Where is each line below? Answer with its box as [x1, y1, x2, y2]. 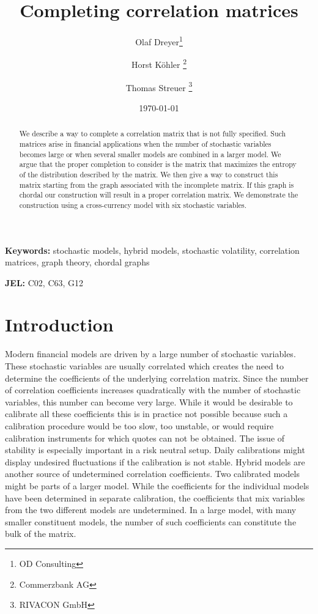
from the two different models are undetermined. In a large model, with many [5, 503, 297, 516]
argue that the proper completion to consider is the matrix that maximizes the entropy [19, 159, 297, 169]
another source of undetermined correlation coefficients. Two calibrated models [5, 467, 300, 480]
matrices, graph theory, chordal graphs [5, 256, 150, 268]
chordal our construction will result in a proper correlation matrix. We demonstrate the [19, 190, 298, 200]
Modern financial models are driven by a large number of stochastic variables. [5, 347, 296, 360]
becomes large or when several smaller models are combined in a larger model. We [19, 149, 281, 159]
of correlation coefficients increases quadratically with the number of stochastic [5, 383, 301, 396]
